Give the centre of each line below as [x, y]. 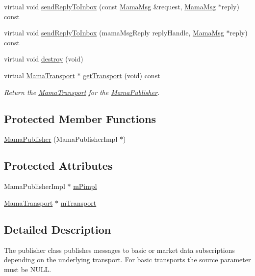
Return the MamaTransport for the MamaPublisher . [82, 92]
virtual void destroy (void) [44, 59]
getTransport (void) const [122, 75]
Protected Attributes [58, 166]
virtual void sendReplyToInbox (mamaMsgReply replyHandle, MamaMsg [114, 33]
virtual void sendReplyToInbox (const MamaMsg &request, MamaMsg [110, 6]
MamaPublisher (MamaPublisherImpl [61, 139]
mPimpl [85, 186]
